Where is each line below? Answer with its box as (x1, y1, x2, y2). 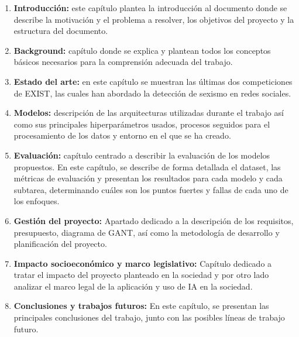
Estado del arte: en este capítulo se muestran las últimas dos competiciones (13, 75, 293, 87)
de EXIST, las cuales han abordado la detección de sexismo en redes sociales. (13, 87, 291, 99)
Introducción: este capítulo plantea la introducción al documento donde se (13, 2, 287, 13)
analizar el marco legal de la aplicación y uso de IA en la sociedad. (13, 280, 253, 292)
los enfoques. (13, 195, 60, 207)
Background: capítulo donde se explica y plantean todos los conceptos (13, 44, 271, 56)
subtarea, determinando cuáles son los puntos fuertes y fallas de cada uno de (13, 183, 288, 195)
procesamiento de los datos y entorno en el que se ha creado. (13, 129, 231, 142)
